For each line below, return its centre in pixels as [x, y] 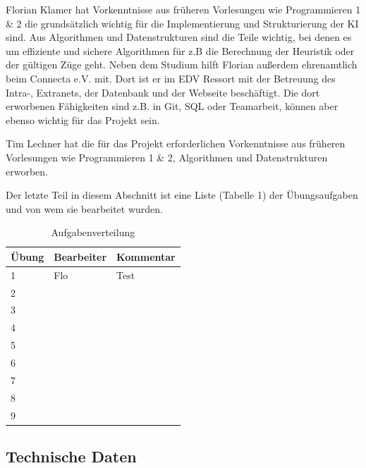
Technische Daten [71, 456]
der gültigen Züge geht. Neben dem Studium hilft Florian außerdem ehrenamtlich [182, 64]
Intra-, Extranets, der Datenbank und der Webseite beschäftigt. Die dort [163, 92]
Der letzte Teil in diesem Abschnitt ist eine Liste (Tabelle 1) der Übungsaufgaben [182, 195]
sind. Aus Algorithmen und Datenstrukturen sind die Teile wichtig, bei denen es [179, 37]
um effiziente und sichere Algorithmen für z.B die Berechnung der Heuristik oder [180, 50]
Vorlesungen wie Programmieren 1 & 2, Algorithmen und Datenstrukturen [167, 157]
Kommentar [146, 256]
